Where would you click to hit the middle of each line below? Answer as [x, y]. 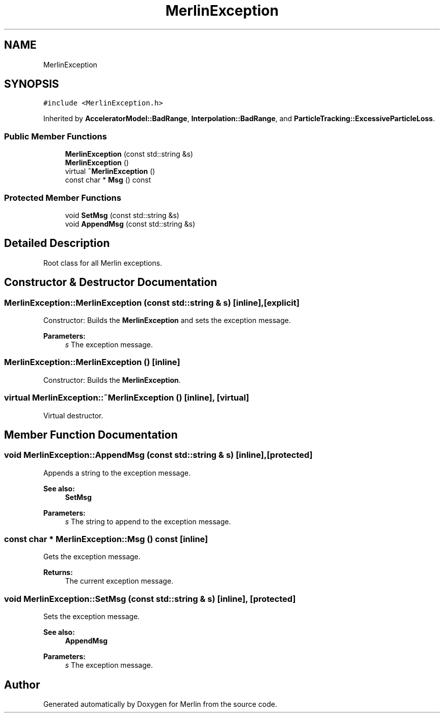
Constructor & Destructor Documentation [111, 282]
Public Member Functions [55, 136]
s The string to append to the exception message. [148, 521]
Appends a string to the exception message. [117, 473]
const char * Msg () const [108, 180]
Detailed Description [57, 243]
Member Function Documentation [91, 435]
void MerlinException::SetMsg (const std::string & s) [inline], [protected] [150, 599]
